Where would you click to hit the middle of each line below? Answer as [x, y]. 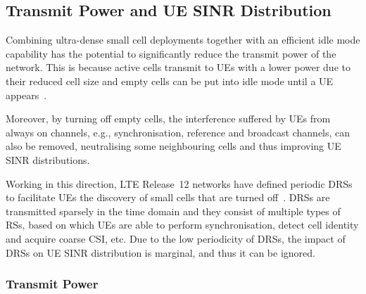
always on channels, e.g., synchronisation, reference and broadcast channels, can [178, 132]
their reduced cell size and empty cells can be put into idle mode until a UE [170, 81]
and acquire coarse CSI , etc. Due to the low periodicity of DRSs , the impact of [176, 238]
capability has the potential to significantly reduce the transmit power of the [171, 53]
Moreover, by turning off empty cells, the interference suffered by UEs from [168, 119]
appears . [26, 95]
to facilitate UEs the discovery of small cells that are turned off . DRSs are [168, 197]
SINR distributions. [48, 159]
